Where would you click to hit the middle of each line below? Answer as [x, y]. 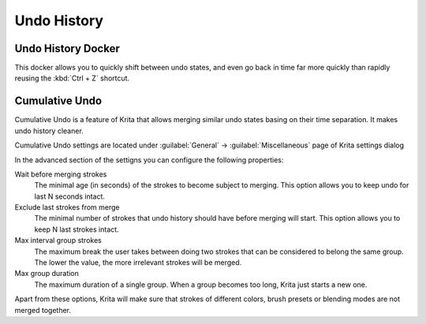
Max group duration [47, 274]
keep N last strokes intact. [77, 229]
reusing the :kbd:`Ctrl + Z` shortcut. [72, 78]
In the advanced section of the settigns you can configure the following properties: [149, 160]
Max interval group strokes [58, 240]
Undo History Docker [67, 48]
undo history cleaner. [49, 131]
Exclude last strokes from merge [67, 207]
